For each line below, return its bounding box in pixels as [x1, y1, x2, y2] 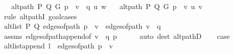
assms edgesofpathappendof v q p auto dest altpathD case [4, 30, 230, 41]
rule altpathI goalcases [4, 11, 77, 21]
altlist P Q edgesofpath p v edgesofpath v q [4, 21, 161, 31]
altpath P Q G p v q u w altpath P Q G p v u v [11, 1, 203, 11]
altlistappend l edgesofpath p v [4, 40, 113, 51]
